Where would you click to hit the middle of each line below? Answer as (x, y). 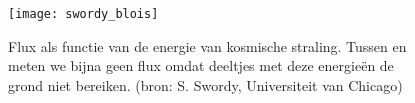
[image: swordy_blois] (83, 14)
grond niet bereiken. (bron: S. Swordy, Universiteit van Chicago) (205, 84)
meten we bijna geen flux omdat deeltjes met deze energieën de (201, 65)
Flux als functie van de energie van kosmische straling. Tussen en (207, 45)
